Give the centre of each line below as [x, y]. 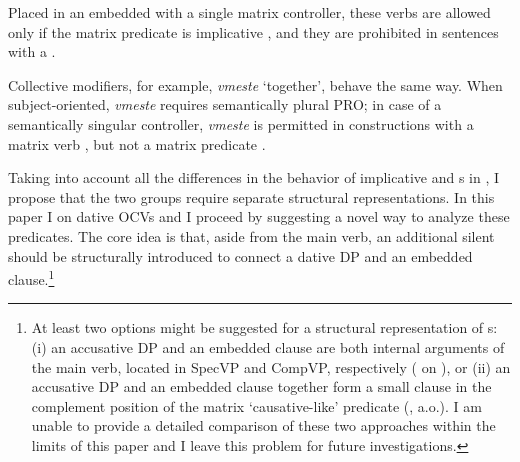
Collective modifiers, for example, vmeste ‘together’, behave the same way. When [255, 84]
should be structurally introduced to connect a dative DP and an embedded [240, 255]
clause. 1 [31, 277]
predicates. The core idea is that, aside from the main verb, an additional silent [251, 235]
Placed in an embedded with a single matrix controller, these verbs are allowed [249, 12]
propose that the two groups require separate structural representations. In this [251, 196]
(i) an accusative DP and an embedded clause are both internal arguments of [268, 346]
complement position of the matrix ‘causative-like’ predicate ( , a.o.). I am [256, 405]
